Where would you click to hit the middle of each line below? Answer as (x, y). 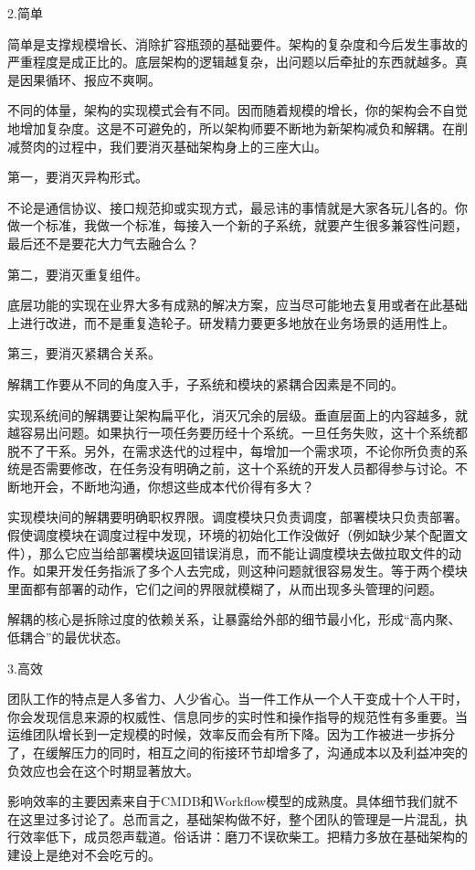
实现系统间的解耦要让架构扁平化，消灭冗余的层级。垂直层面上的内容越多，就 (237, 414)
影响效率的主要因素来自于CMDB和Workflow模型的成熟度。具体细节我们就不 (233, 801)
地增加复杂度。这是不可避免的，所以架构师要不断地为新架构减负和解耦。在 (231, 127)
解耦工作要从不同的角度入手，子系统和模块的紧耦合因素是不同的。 (206, 383)
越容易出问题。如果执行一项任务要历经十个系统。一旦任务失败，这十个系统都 (237, 433)
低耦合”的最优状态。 (68, 637)
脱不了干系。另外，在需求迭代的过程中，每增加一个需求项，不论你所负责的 (231, 450)
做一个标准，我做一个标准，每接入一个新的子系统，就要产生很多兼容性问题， (237, 225)
